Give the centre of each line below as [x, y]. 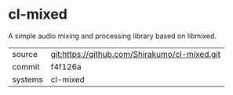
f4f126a [66, 66]
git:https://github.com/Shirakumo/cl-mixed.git [136, 54]
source [25, 54]
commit [26, 66]
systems [27, 79]
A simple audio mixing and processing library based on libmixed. [113, 36]
